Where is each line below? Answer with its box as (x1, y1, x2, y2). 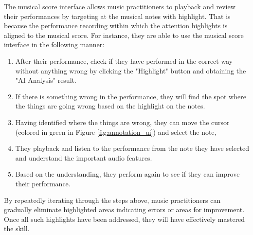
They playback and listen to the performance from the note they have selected (15, 143, 249, 153)
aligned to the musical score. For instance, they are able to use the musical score (4, 30, 244, 40)
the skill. (4, 223, 30, 234)
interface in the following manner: (4, 39, 105, 50)
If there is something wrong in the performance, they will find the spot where (15, 91, 246, 101)
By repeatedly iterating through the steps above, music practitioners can (4, 195, 221, 205)
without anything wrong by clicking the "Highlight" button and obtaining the (15, 65, 246, 75)
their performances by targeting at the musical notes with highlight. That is (4, 11, 231, 21)
